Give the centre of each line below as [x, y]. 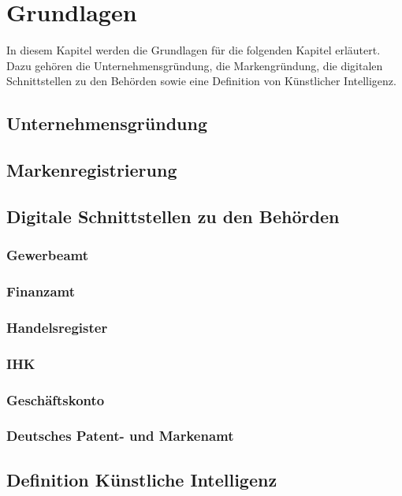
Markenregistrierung [92, 170]
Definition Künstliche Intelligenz [142, 479]
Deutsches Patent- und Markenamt [120, 436]
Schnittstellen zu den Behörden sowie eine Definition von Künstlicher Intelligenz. [201, 81]
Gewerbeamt [48, 255]
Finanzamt [41, 291]
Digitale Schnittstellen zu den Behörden [173, 216]
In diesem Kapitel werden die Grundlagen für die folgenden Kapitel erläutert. [194, 50]
